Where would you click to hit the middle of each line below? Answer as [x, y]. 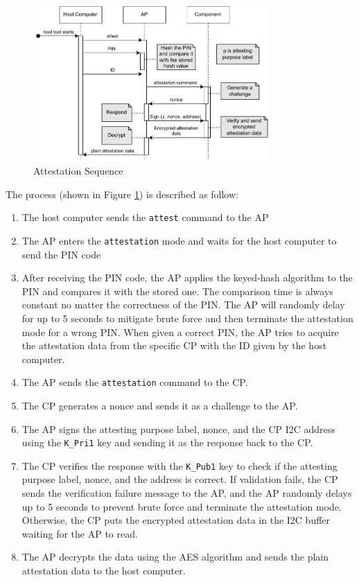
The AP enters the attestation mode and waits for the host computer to [179, 240]
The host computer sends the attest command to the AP [145, 217]
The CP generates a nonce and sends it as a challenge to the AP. [160, 405]
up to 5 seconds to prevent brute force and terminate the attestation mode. [182, 506]
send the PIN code [61, 254]
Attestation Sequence [78, 171]
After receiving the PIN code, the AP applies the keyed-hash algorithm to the [187, 277]
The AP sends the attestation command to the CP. [135, 382]
